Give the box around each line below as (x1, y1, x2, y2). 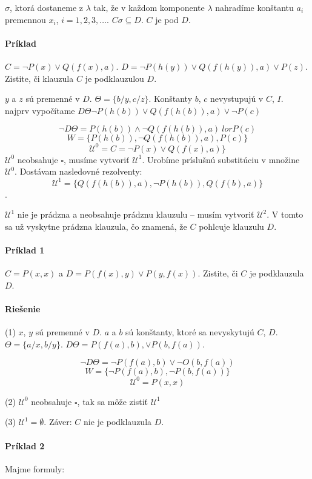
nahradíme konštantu (215, 1, 294, 13)
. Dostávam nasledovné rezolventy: (15, 165, 142, 178)
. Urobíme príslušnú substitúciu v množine (142, 153, 300, 166)
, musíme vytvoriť (64, 153, 130, 166)
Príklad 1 (5, 243, 45, 256)
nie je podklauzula (83, 415, 152, 428)
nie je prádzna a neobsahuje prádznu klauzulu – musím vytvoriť (17, 208, 254, 221)
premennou (5, 13, 46, 25)
